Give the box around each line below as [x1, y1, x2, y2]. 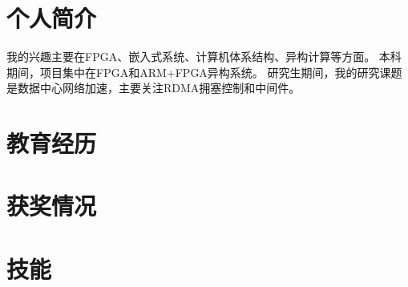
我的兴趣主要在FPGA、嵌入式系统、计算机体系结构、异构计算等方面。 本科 [6, 48, 402, 65]
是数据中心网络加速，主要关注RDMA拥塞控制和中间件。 [6, 79, 301, 96]
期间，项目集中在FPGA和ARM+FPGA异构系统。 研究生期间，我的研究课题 [6, 63, 402, 80]
